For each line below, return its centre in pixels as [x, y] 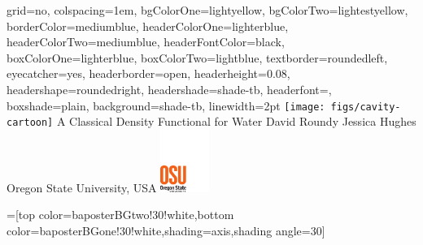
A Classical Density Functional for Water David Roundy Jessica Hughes [236, 121]
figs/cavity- [366, 107]
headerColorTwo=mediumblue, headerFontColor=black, [146, 42]
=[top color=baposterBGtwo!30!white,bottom [120, 215]
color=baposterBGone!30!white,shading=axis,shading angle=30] [166, 231]
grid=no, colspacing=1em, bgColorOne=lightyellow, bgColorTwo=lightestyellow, [207, 10]
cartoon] [30, 123]
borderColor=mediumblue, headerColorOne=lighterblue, [148, 26]
